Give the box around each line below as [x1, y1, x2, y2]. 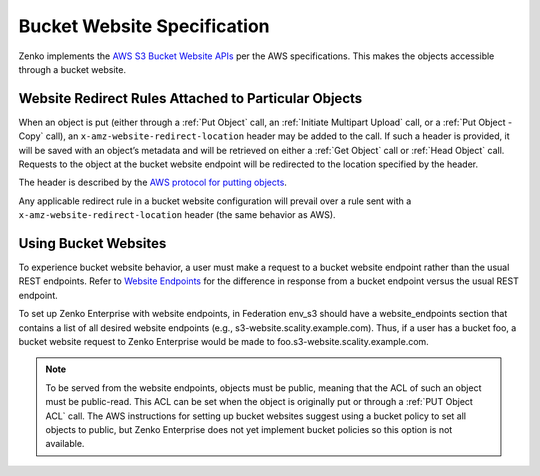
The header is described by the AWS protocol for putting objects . [18, 176, 287, 189]
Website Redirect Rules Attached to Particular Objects [18, 90, 363, 107]
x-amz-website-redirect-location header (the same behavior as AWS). [18, 209, 336, 221]
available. [45, 438, 85, 450]
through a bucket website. [18, 63, 127, 75]
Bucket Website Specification [18, 15, 270, 37]
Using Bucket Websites [18, 235, 167, 252]
